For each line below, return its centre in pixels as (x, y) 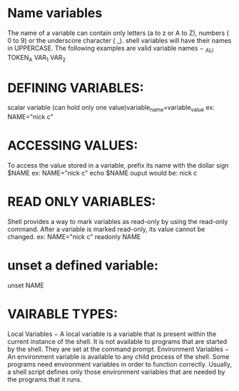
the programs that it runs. (45, 380)
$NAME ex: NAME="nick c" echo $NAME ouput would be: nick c (102, 173)
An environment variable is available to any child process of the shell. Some (118, 357)
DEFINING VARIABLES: (76, 88)
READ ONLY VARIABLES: (82, 202)
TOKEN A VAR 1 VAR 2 (37, 58)
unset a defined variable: (83, 266)
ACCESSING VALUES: (73, 146)
